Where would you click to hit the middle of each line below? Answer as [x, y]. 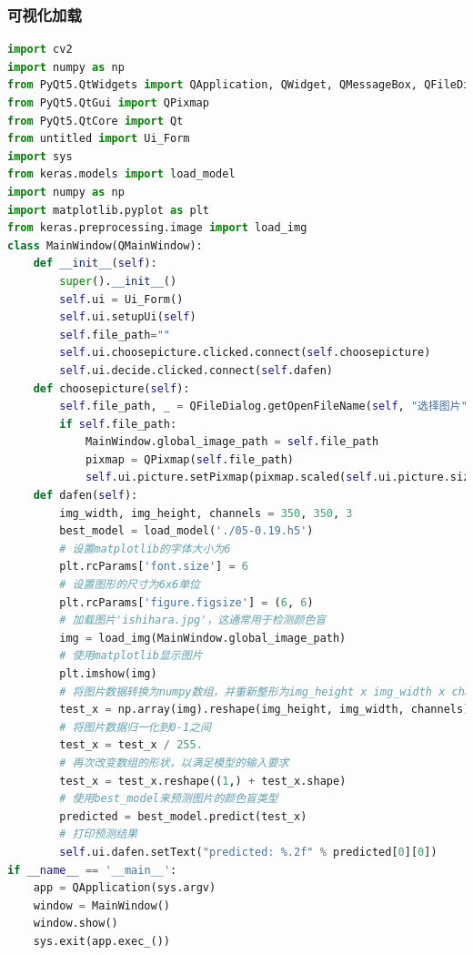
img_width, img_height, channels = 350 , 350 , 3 [206, 513]
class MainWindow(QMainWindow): [105, 245]
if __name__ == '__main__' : [92, 870]
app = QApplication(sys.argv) [125, 888]
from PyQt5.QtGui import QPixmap [108, 103]
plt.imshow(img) [108, 674]
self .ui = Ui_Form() [121, 299]
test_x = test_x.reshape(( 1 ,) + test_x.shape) [203, 781]
